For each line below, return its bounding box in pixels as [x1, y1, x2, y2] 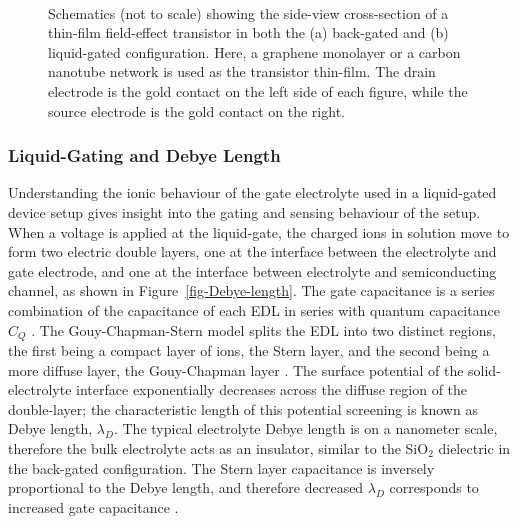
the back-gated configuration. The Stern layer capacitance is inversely [8, 457, 435, 478]
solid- [468, 359, 501, 380]
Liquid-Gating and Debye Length [8, 143, 281, 168]
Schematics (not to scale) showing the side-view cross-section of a [48, 2, 449, 23]
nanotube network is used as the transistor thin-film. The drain [48, 61, 436, 82]
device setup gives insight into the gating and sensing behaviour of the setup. [8, 201, 481, 222]
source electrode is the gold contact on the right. [48, 100, 345, 121]
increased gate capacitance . [8, 496, 179, 517]
